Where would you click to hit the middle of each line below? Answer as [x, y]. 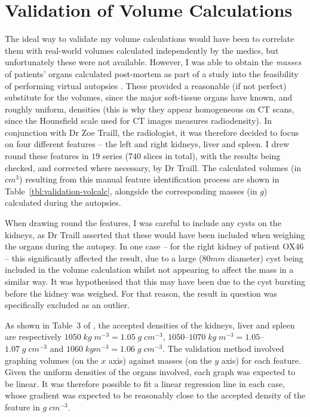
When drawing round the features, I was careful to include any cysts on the [143, 223]
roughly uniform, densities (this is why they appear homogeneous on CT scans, [150, 109]
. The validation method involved [223, 348]
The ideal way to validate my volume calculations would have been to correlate [150, 39]
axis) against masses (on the [160, 360]
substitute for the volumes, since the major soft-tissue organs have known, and [148, 97]
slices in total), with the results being [212, 156]
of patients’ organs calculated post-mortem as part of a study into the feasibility [152, 73]
